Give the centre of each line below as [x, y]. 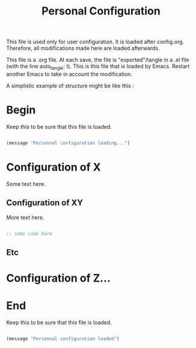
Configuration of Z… [59, 278]
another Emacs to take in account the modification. [69, 74]
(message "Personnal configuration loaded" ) [63, 338]
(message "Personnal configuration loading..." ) [68, 143]
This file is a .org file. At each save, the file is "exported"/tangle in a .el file [98, 60]
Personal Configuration [101, 11]
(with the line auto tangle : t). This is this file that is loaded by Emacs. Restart [98, 67]
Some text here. [26, 184]
